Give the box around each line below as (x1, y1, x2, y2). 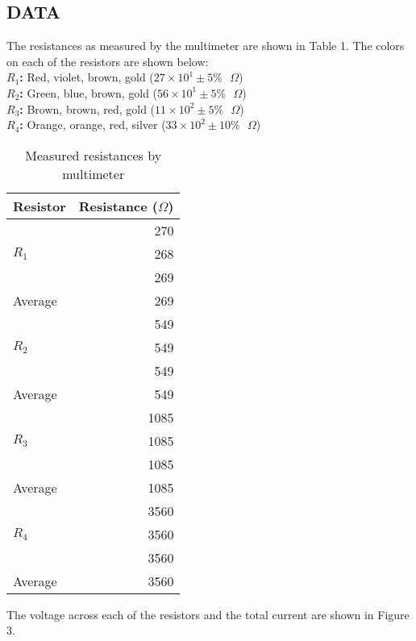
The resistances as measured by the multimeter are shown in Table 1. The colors (6, 37, 405, 54)
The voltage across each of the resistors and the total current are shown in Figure (6, 606, 410, 622)
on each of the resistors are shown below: (6, 52, 209, 69)
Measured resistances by (25, 145, 162, 164)
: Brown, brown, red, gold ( (19, 100, 156, 117)
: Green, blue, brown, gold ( (19, 84, 158, 101)
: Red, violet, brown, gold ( (19, 69, 154, 85)
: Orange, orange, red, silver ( (19, 116, 166, 133)
